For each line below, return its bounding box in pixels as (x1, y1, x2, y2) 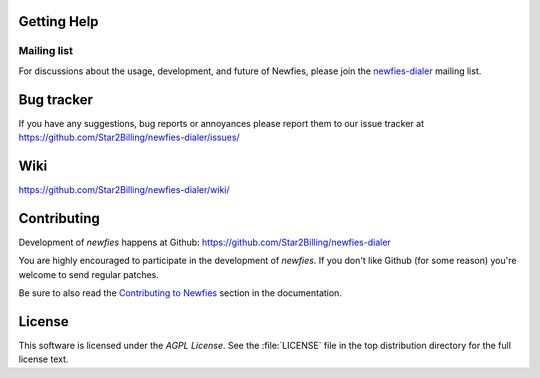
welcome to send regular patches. (18, 268, 160, 280)
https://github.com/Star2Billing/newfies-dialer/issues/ (18, 131, 240, 144)
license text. (18, 353, 69, 365)
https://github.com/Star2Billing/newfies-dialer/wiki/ (18, 183, 230, 195)
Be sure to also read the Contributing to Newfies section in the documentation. (18, 287, 342, 299)
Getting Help (18, 13, 99, 30)
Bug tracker (18, 91, 94, 108)
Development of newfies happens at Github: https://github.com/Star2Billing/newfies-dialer (18, 236, 392, 248)
